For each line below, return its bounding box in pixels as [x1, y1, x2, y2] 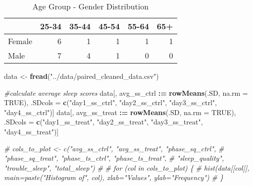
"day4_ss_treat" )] [4, 126, 59, 136]
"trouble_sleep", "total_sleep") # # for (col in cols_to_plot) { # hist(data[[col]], [4, 162, 250, 173]
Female [8, 35, 33, 47]
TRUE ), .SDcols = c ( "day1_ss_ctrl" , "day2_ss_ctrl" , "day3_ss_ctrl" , [4, 97, 217, 108]
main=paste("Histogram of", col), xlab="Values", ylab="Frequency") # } [4, 172, 223, 183]
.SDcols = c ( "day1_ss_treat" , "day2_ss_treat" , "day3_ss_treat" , [4, 117, 203, 127]
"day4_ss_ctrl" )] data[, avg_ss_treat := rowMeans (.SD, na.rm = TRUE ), [4, 107, 236, 117]
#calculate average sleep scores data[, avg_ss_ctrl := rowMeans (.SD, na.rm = [4, 87, 248, 98]
